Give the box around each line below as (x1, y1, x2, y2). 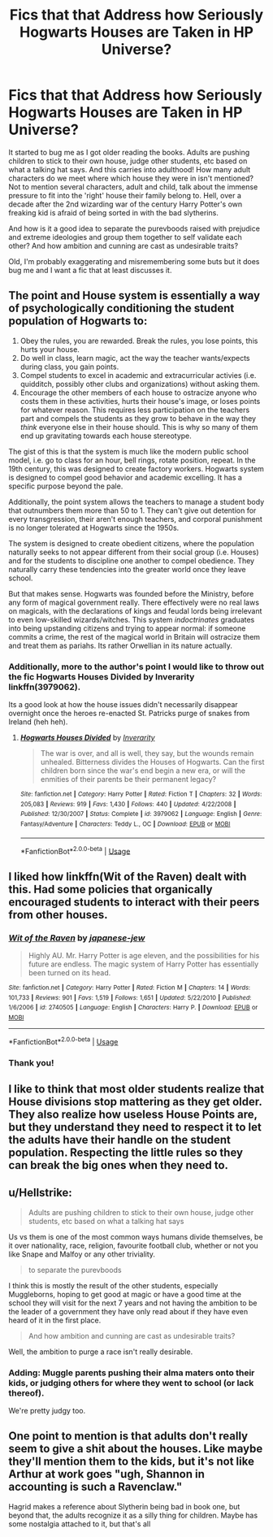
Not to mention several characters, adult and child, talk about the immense (8, 181, 258, 192)
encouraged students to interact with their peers (8, 895, 260, 909)
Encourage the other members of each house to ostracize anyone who (19, 388, 258, 397)
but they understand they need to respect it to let (8, 1120, 262, 1134)
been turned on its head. (28, 968, 111, 978)
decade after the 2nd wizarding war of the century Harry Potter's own (8, 199, 243, 209)
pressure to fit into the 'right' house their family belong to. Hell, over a (8, 190, 241, 200)
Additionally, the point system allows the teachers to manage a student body (8, 497, 265, 506)
